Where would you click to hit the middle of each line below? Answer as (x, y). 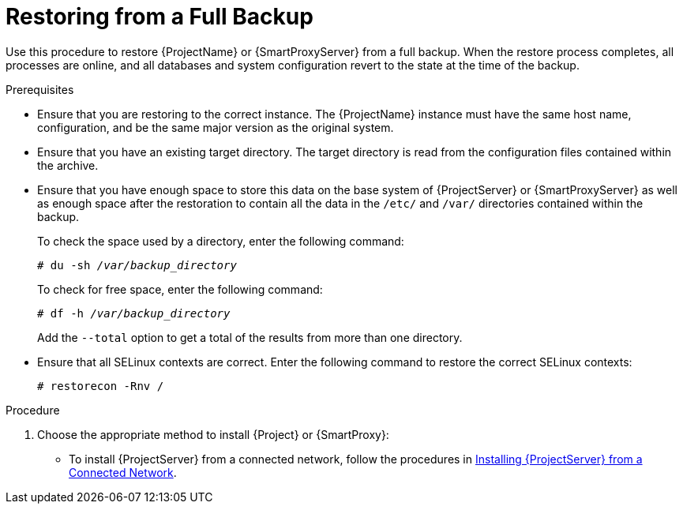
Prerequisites (40, 89)
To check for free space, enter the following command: (180, 289)
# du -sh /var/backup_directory (137, 265)
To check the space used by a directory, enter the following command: (221, 241)
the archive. (68, 165)
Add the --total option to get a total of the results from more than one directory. (250, 337)
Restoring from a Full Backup (159, 17)
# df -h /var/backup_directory (134, 313)
